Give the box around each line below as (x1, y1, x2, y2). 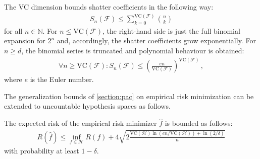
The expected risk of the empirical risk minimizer (4, 117, 157, 128)
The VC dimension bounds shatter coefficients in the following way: (4, 2, 214, 12)
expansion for (4, 35, 45, 46)
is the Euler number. (30, 74, 94, 85)
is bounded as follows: (165, 117, 233, 128)
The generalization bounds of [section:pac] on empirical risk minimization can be (4, 91, 254, 101)
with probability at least (4, 145, 79, 155)
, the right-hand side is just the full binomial (102, 25, 240, 36)
